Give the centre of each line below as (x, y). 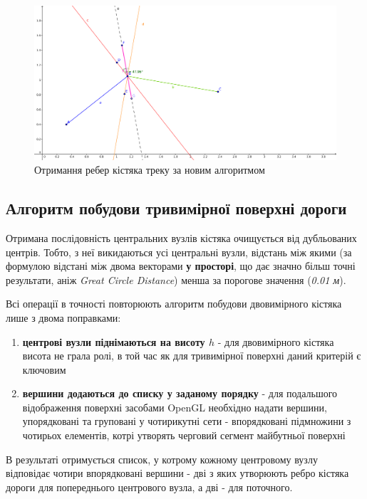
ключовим (44, 369)
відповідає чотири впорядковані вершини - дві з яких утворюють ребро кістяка (177, 473)
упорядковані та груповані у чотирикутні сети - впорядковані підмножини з (187, 421)
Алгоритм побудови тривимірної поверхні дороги (176, 208)
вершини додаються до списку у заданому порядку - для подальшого (180, 393)
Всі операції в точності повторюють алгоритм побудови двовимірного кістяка (174, 304)
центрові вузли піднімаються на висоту (114, 341)
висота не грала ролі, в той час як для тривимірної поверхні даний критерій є (192, 356)
